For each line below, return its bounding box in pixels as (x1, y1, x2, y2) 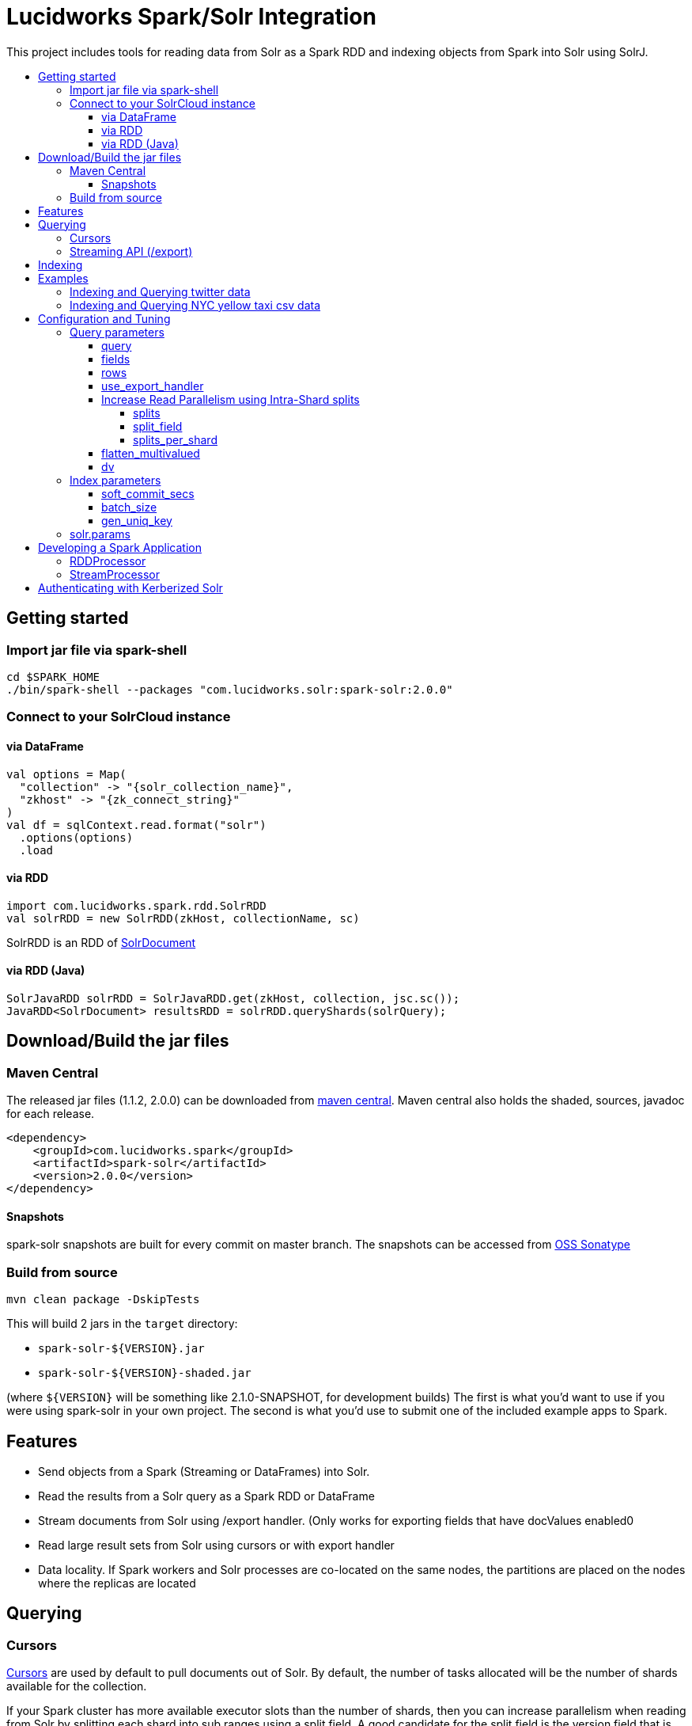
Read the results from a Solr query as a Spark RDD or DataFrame (38, 1489, 375, 1504)
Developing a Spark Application (38, 540, 202, 554)
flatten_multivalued (101, 446, 200, 460)
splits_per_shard (133, 432, 217, 447)
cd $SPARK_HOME (6, 670, 100, 683)
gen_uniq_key (101, 513, 172, 527)
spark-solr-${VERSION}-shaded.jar (38, 1367, 251, 1380)
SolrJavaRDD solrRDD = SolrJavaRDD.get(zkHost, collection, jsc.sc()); (6, 992, 460, 1005)
